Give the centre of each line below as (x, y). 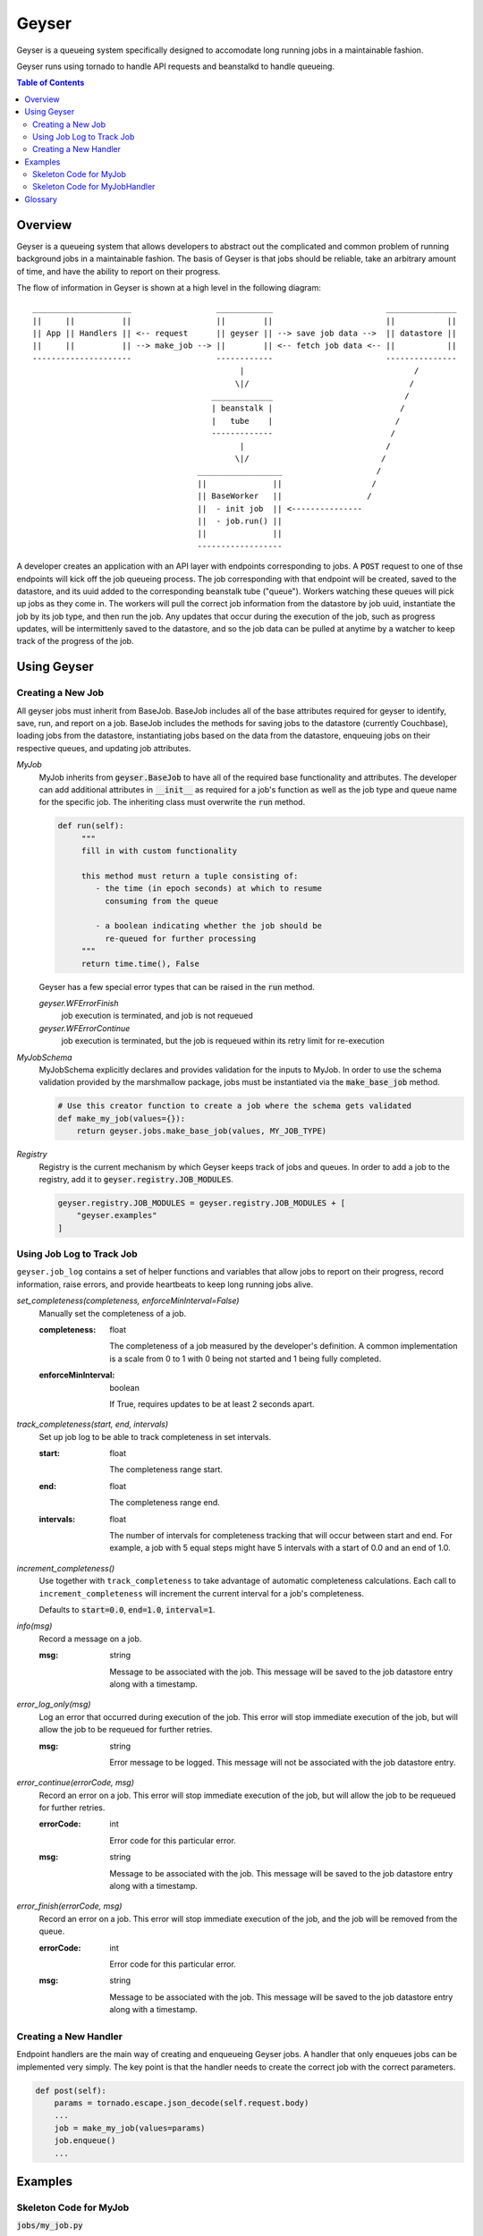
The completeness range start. (166, 1469)
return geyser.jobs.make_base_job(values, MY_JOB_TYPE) (202, 1131)
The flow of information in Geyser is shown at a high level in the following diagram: (169, 287)
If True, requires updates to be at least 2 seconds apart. (212, 1403)
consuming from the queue (161, 901)
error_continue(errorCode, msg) (75, 1783)
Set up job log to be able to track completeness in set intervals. (155, 1436)
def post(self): (71, 2090)
